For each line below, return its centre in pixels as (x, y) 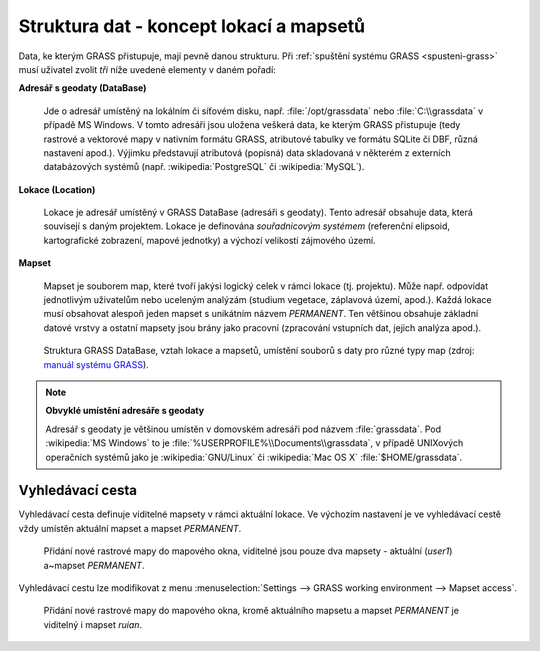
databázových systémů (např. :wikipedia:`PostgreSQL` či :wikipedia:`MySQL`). (204, 167)
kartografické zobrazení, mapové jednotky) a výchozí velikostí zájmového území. (209, 240)
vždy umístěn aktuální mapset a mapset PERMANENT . (130, 528)
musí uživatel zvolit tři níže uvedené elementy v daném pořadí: (147, 69)
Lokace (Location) (57, 189)
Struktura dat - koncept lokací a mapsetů (192, 26)
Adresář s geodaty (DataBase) (82, 88)
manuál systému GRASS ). (96, 364)
